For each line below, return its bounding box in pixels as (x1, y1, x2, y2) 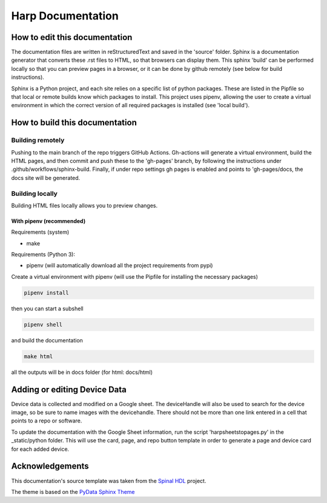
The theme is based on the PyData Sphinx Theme (11, 488, 135, 495)
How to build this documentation (11, 118, 137, 128)
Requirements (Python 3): (11, 251, 76, 258)
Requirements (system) (11, 228, 70, 236)
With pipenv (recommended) (11, 217, 86, 224)
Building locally (11, 189, 58, 198)
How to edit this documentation (11, 32, 133, 42)
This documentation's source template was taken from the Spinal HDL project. (11, 477, 206, 484)
